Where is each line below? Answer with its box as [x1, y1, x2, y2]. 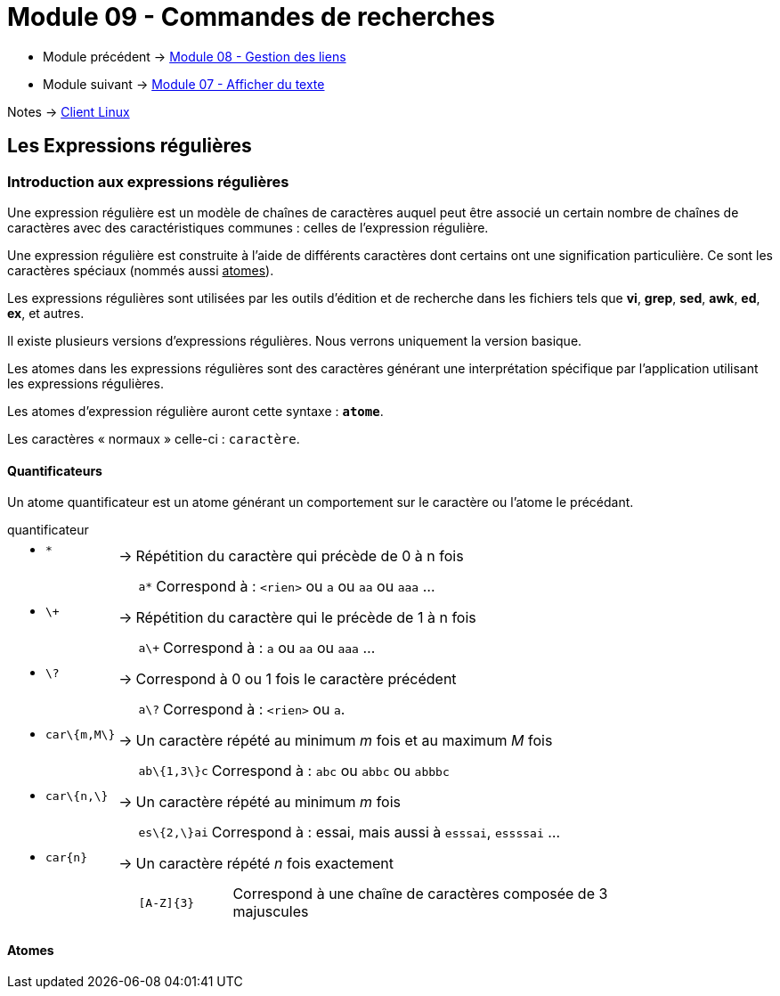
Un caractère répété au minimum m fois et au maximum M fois [135, 731, 553, 749]
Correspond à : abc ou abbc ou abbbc [211, 762, 450, 780]
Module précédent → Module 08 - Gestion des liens [43, 48, 346, 64]
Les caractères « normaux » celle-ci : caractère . [7, 430, 300, 446]
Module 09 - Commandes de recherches [7, 2, 495, 32]
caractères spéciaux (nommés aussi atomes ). [7, 262, 274, 278]
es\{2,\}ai [138, 825, 208, 839]
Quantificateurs [7, 462, 102, 478]
